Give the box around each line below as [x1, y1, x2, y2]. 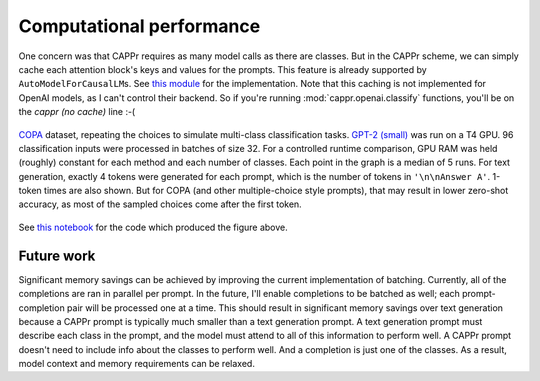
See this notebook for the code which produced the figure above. [18, 221, 289, 233]
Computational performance [18, 15, 261, 37]
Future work [18, 247, 96, 264]
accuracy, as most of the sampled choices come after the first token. [18, 198, 302, 210]
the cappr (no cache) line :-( [18, 106, 136, 118]
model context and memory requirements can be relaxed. [18, 358, 255, 370]
